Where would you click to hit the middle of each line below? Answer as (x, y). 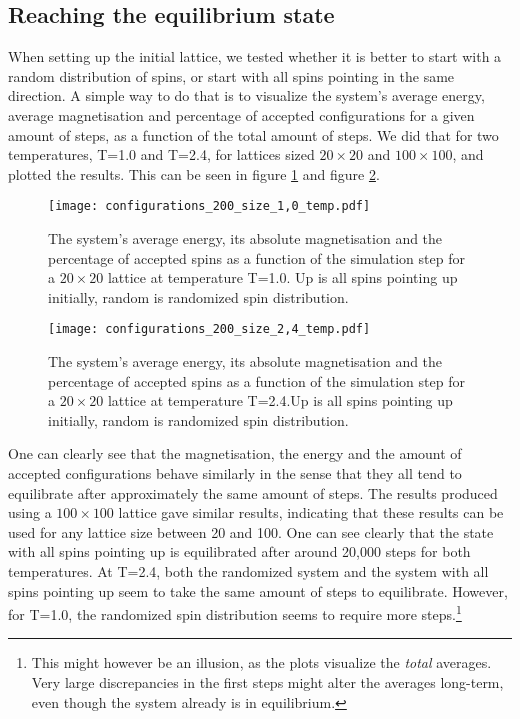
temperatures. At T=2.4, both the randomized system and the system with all (248, 570)
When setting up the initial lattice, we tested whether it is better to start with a (255, 56)
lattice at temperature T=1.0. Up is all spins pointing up (282, 277)
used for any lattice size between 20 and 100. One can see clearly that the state (251, 531)
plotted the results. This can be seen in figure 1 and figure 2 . (194, 173)
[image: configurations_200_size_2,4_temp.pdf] (209, 329)
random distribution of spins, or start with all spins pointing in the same (231, 75)
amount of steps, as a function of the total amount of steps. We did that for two (253, 134)
